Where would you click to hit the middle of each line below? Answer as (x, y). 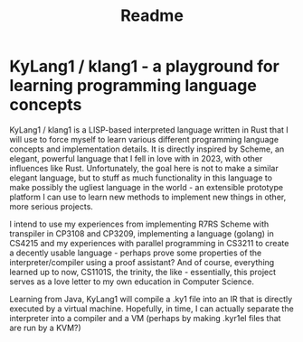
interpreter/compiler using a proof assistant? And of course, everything (142, 262)
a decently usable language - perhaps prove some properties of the (136, 253)
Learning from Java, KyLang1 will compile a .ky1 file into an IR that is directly (151, 299)
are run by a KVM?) (45, 328)
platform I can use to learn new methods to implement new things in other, (148, 197)
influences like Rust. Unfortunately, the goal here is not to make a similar (144, 168)
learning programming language (133, 86)
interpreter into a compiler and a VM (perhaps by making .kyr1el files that (145, 318)
